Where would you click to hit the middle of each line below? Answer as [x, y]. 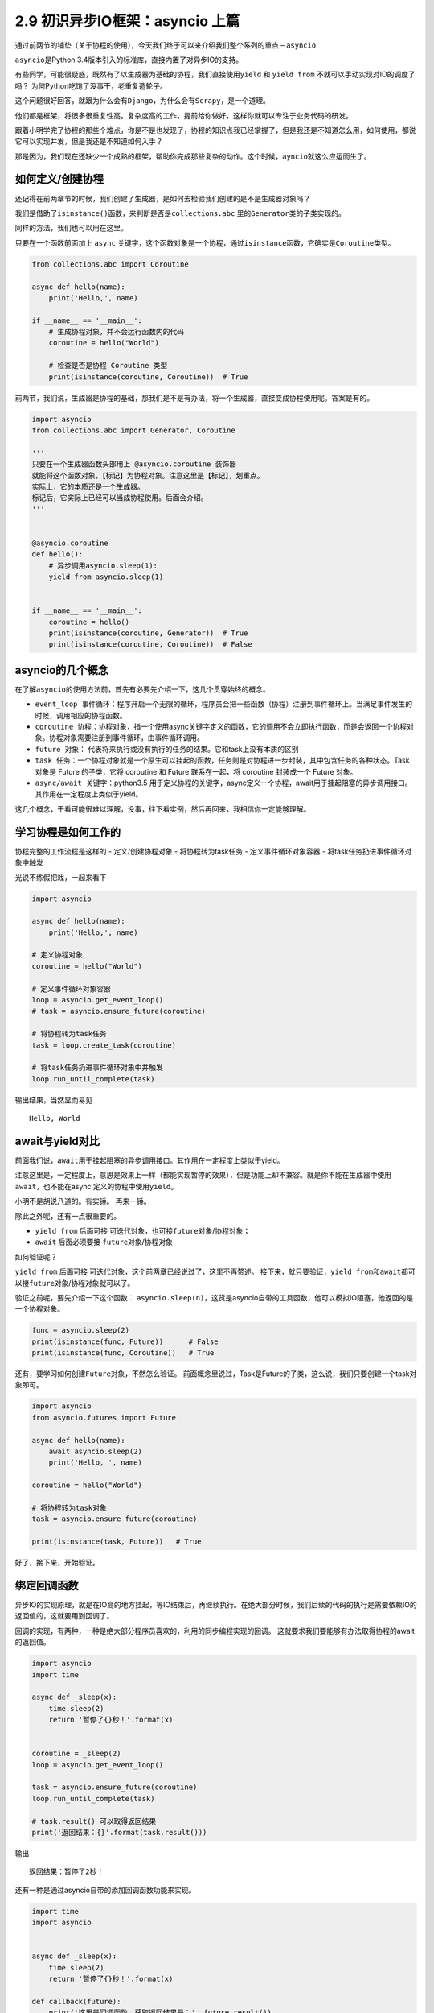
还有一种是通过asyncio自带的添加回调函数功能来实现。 [105, 1890]
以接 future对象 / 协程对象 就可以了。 [75, 1283]
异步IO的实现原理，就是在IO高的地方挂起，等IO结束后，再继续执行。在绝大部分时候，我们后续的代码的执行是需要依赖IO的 [216, 1605]
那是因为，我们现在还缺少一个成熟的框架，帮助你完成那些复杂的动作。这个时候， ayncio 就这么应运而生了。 [193, 156]
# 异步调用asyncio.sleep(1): [103, 565]
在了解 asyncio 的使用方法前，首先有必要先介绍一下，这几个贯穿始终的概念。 [143, 689]
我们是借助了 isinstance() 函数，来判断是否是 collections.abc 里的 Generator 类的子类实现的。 [180, 213]
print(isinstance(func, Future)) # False [125, 1341]
